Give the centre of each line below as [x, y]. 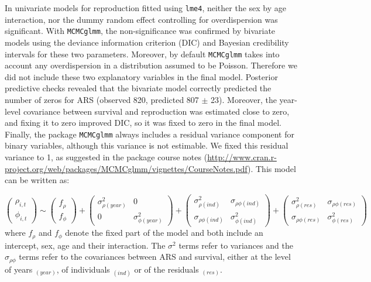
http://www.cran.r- [242, 157]
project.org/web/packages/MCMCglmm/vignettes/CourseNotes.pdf [126, 168]
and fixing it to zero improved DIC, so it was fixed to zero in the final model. [143, 123]
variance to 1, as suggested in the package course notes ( [106, 157]
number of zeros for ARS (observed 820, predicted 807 [102, 99]
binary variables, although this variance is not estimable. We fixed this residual [147, 145]
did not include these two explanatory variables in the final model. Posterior [141, 76]
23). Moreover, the [244, 99]
